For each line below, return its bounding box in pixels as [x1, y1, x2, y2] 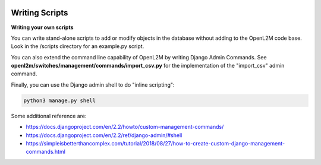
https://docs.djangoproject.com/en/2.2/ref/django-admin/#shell [26, 131, 182, 139]
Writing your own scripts [11, 24, 74, 31]
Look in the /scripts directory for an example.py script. [11, 43, 144, 50]
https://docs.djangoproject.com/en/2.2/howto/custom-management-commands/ [26, 123, 224, 131]
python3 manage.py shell [23, 97, 96, 104]
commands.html [26, 148, 65, 156]
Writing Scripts [11, 8, 68, 18]
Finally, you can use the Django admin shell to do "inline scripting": [11, 81, 175, 88]
